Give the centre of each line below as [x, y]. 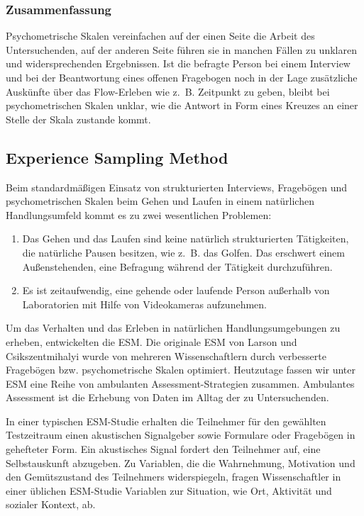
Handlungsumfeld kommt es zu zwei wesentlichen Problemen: [139, 214]
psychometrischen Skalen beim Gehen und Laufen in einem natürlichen [160, 201]
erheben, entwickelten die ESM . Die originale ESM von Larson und [151, 341]
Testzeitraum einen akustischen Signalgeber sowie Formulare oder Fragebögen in [181, 435]
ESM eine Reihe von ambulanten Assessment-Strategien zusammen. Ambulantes [180, 383]
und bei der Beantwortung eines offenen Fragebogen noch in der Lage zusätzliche [182, 77]
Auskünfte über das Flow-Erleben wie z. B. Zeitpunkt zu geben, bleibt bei [168, 91]
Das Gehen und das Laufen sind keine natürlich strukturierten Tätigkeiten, [186, 239]
